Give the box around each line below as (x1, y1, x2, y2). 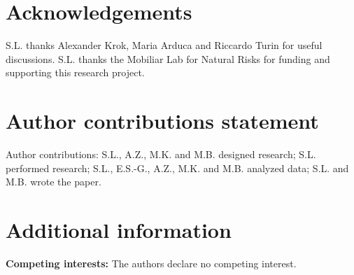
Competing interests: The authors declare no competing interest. (6, 255, 297, 270)
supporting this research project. (6, 65, 145, 80)
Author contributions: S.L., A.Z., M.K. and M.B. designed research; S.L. (6, 147, 316, 162)
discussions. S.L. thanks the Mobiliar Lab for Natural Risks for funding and (6, 51, 330, 66)
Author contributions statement (6, 106, 319, 135)
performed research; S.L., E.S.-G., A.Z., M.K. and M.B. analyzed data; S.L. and (6, 160, 349, 175)
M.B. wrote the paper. (6, 174, 101, 189)
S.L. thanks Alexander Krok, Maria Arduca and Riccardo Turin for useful (6, 38, 323, 52)
